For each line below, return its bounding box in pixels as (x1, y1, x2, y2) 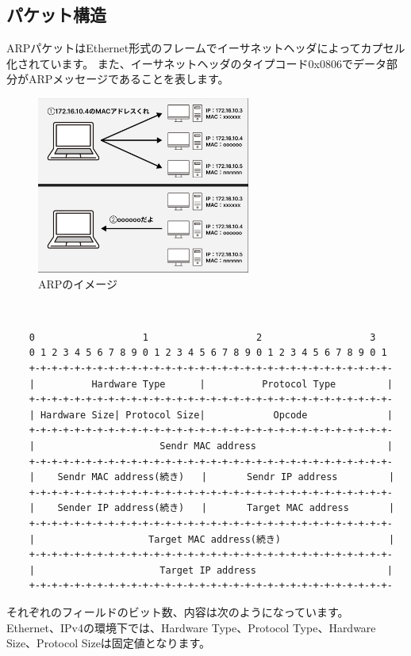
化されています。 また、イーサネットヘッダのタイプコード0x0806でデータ (6, 55, 386, 71)
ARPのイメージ (38, 275, 118, 292)
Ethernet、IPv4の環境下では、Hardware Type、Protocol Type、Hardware (6, 619, 376, 635)
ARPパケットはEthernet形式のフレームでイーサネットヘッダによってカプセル (6, 40, 405, 56)
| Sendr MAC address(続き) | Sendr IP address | (29, 471, 395, 483)
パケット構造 (6, 2, 106, 27)
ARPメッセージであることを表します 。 (28, 71, 229, 87)
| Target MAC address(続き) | (29, 533, 395, 545)
